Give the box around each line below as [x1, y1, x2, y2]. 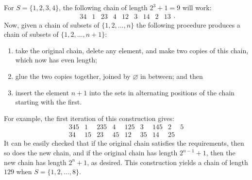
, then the [206, 148, 235, 158]
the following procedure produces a [136, 19, 240, 30]
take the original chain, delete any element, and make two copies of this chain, [15, 45, 249, 55]
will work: [182, 2, 212, 12]
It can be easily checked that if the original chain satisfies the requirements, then [4, 138, 244, 148]
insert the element [15, 87, 69, 97]
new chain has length [4, 157, 67, 167]
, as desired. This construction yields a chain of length [87, 157, 248, 167]
